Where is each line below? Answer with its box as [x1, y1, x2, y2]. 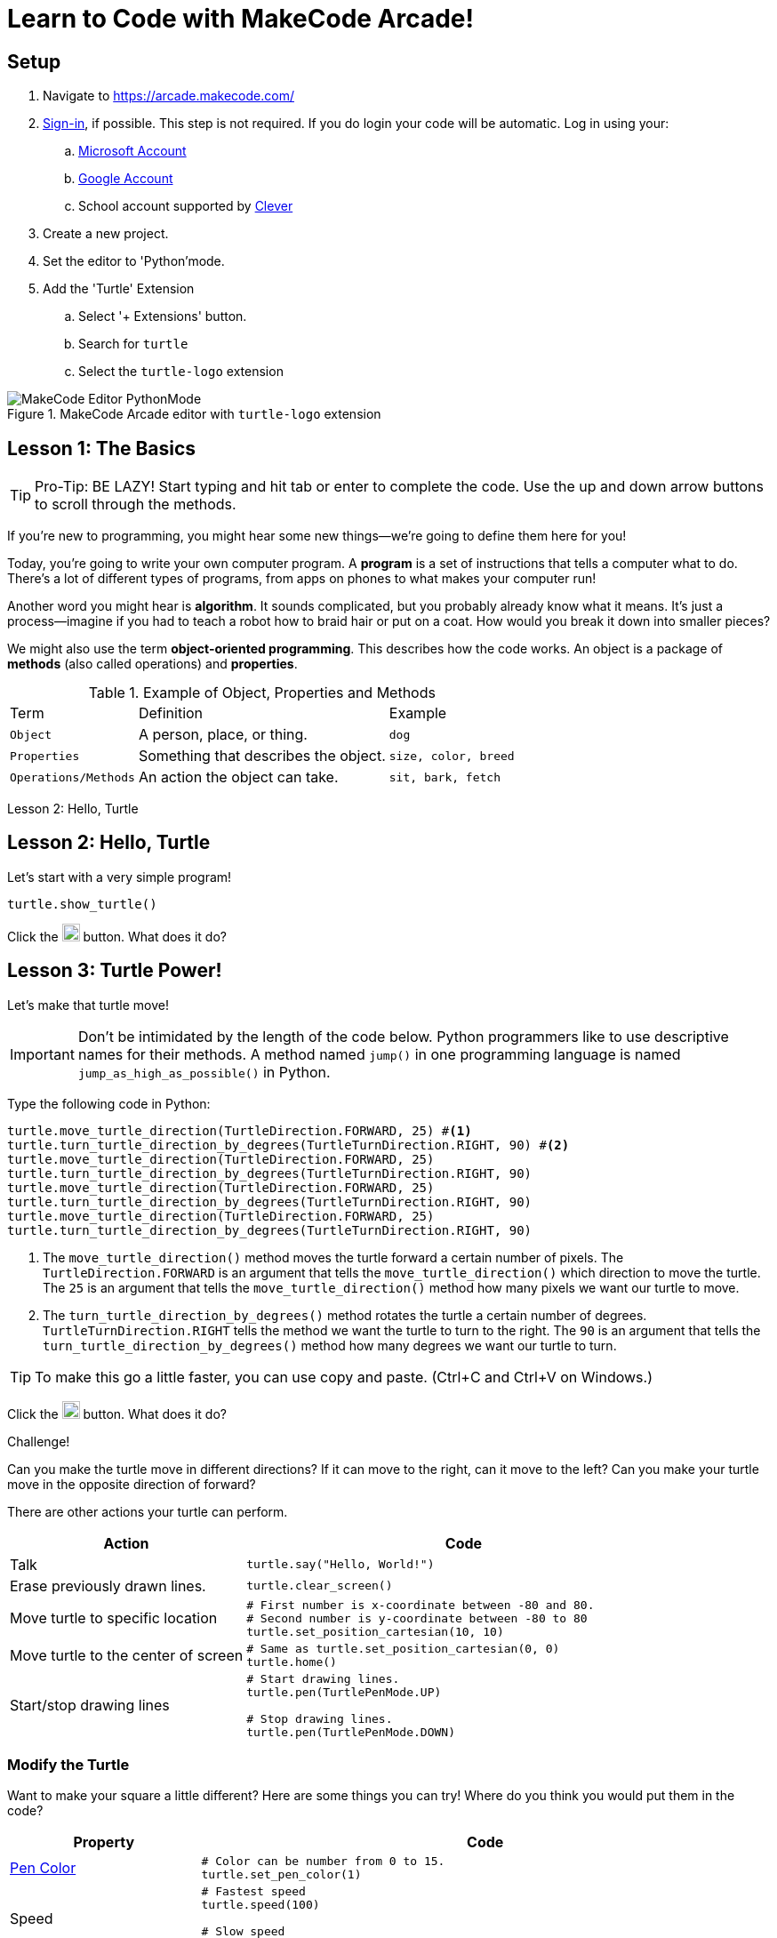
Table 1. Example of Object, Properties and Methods [88, 684, 436, 702]
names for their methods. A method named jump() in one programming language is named [77, 1045, 681, 1063]
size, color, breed [388, 749, 515, 763]
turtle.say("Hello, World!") [246, 1558, 435, 1572]
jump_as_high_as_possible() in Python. [77, 1062, 331, 1081]
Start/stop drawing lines [10, 1696, 170, 1715]
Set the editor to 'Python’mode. [43, 253, 225, 269]
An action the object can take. [138, 768, 339, 787]
